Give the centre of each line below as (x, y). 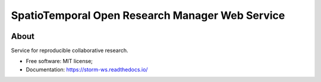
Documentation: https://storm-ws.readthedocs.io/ (87, 69)
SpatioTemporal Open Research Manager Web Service (148, 15)
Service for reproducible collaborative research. (70, 51)
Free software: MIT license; (59, 61)
